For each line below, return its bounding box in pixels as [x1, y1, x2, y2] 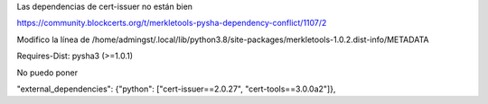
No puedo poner [16, 67, 79, 78]
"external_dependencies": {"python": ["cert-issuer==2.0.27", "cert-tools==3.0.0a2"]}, [16, 83, 336, 94]
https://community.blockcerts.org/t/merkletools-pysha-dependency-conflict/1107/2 [16, 18, 327, 29]
